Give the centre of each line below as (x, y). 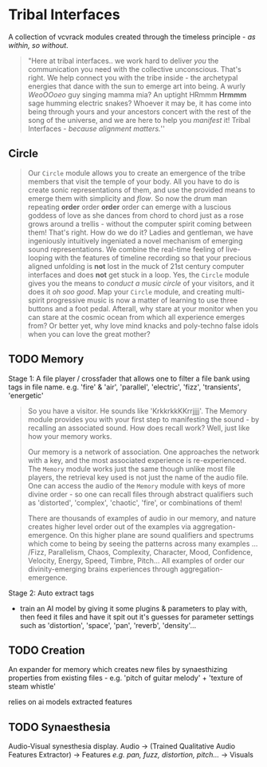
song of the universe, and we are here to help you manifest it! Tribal (139, 120)
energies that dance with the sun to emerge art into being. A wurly (136, 86)
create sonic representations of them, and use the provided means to (141, 190)
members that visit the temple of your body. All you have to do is (133, 181)
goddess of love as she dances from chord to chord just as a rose (136, 215)
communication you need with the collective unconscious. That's (134, 69)
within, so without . (39, 45)
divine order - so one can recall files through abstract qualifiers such (140, 494)
